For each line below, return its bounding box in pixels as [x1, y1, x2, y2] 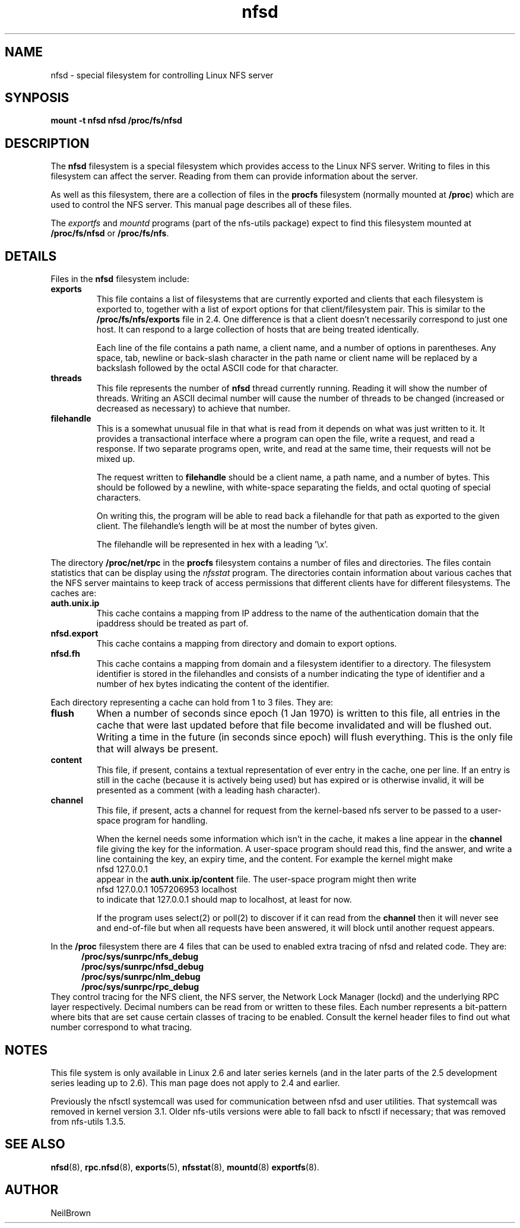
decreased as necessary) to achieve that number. [96, 403, 290, 414]
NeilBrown [50, 1207, 91, 1218]
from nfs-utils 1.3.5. [50, 1116, 126, 1126]
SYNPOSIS [5, 90, 69, 106]
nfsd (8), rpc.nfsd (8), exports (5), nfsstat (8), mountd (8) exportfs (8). [50, 1161, 319, 1172]
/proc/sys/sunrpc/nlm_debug [81, 971, 201, 982]
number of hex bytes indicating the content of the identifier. [96, 679, 329, 689]
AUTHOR [5, 1182, 59, 1198]
